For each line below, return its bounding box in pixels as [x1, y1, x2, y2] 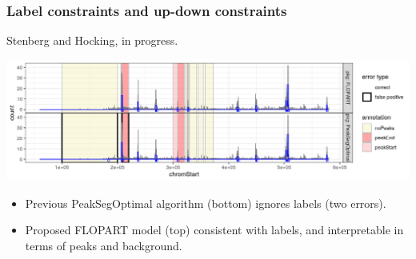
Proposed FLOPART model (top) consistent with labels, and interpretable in [25, 221, 404, 238]
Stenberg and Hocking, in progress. [6, 32, 178, 49]
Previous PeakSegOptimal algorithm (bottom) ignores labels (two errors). [25, 194, 386, 211]
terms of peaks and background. [25, 237, 182, 253]
